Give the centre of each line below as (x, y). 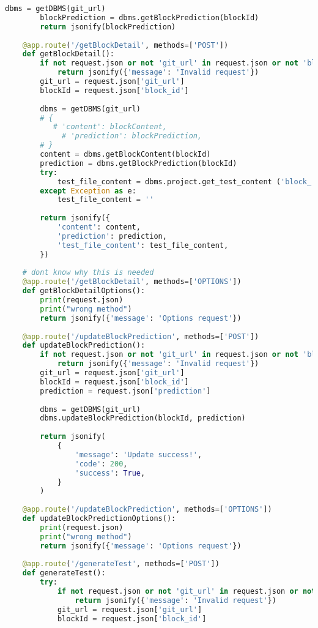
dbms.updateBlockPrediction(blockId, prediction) (143, 418)
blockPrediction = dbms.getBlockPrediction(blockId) (150, 17)
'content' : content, (99, 227)
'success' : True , (110, 473)
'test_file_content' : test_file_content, (143, 245)
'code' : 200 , (101, 464)
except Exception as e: (88, 191)
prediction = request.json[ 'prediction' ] (125, 391)
